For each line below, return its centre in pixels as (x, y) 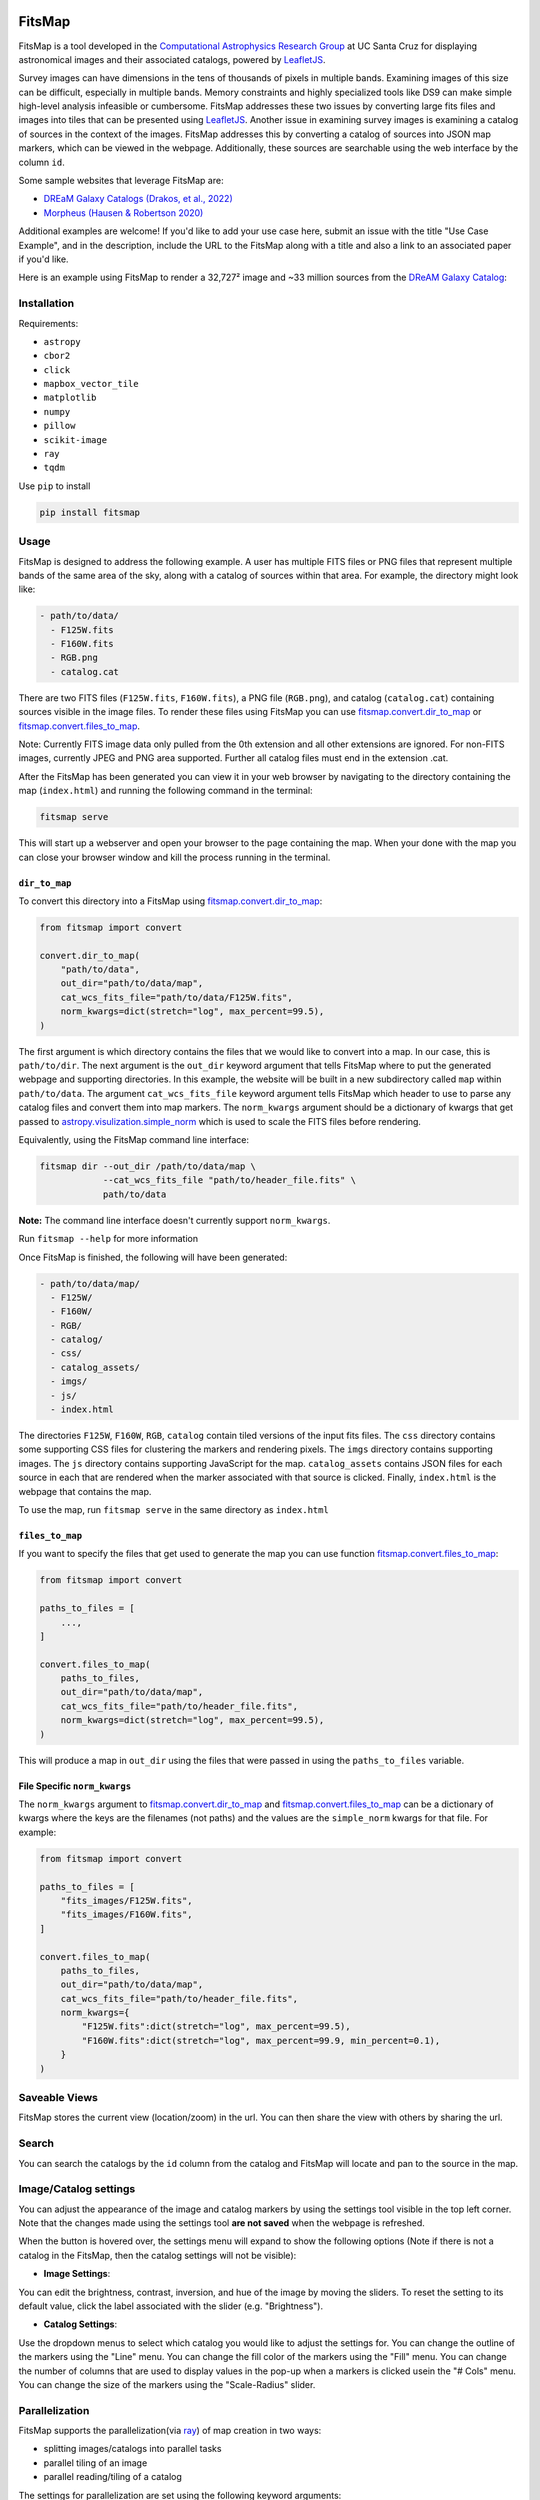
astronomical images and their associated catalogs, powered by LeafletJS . (172, 59)
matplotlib (70, 398)
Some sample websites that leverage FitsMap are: (121, 181)
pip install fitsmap (89, 512)
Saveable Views (58, 2097)
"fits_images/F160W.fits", (127, 1914)
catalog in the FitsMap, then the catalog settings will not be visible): (157, 2255)
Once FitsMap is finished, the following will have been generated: (153, 1257)
